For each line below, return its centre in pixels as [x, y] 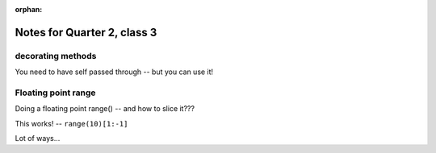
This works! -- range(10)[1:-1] [71, 123]
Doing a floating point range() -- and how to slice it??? [105, 109]
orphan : [29, 9]
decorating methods [56, 56]
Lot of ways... [38, 139]
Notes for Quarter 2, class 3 [86, 32]
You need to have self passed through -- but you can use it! [114, 72]
